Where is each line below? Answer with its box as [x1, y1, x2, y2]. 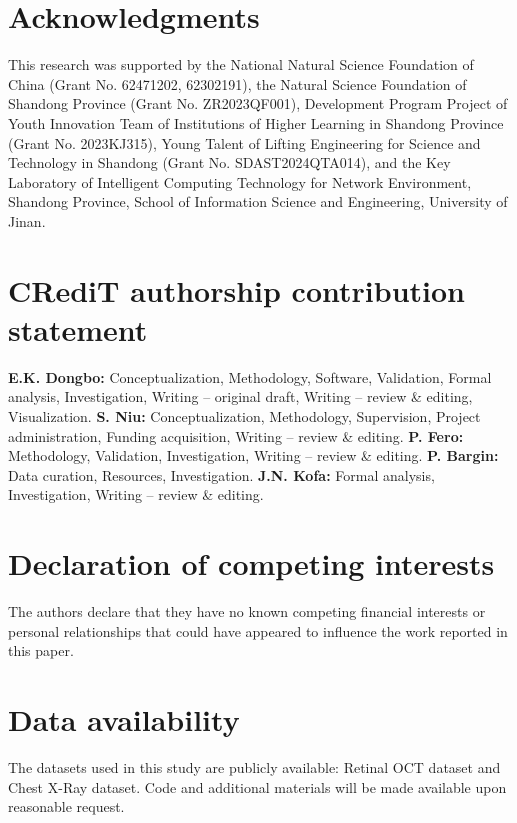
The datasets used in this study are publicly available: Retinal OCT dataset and [8, 756, 501, 777]
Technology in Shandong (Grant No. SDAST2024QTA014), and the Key [8, 152, 451, 173]
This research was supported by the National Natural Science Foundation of [8, 54, 474, 75]
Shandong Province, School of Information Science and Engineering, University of [8, 191, 508, 212]
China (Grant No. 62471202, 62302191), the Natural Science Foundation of [8, 73, 467, 94]
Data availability [8, 699, 240, 740]
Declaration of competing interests [8, 543, 495, 584]
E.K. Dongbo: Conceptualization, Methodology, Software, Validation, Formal [8, 366, 492, 387]
